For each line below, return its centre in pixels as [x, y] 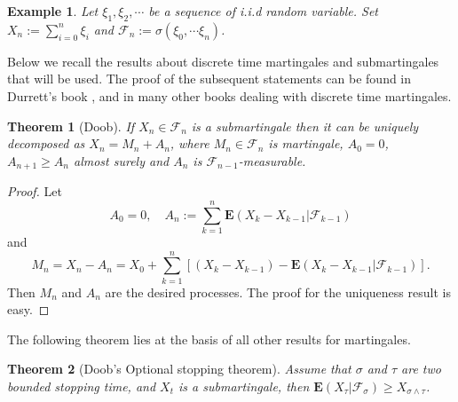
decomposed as [46, 143]
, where [190, 143]
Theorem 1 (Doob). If [71, 126]
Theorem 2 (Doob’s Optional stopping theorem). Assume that [179, 369]
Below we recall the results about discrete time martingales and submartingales [223, 61]
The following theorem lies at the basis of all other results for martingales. [209, 339]
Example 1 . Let [53, 11]
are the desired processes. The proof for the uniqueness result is [278, 292]
